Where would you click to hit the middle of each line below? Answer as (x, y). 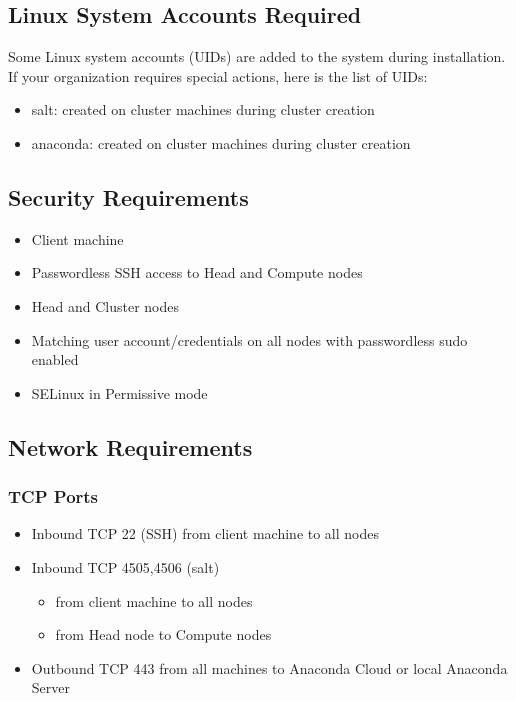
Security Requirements (128, 196)
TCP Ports (53, 496)
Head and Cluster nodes (105, 305)
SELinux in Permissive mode (119, 392)
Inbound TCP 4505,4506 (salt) (125, 566)
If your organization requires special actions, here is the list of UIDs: (218, 75)
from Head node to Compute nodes (163, 634)
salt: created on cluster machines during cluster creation (203, 109)
